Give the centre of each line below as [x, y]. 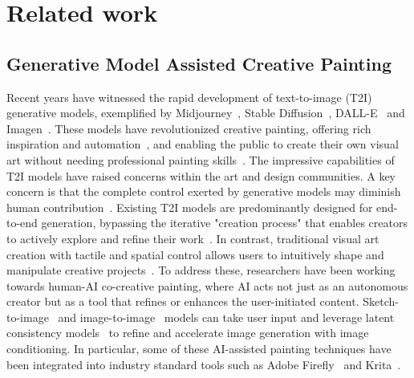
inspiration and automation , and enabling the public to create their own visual [203, 144]
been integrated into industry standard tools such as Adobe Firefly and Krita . [204, 364]
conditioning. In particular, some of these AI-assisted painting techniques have [199, 349]
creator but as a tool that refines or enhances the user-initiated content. [183, 301]
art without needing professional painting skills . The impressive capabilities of [201, 159]
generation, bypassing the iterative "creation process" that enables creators [224, 223]
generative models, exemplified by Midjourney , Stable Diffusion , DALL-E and [206, 113]
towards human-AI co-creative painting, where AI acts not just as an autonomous [207, 285]
